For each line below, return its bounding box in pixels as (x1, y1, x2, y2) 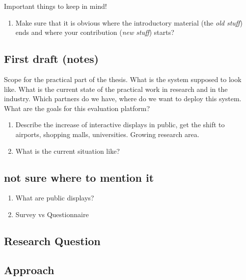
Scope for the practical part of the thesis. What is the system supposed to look (4, 74, 242, 84)
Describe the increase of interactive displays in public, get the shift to (15, 119, 225, 130)
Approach (4, 262, 55, 277)
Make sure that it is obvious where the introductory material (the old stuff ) (15, 17, 243, 28)
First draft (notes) (4, 51, 99, 66)
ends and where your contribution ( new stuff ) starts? (15, 27, 174, 37)
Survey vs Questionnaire (15, 209, 89, 219)
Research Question (4, 233, 101, 248)
